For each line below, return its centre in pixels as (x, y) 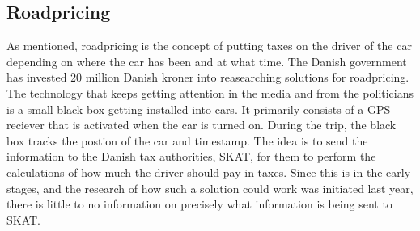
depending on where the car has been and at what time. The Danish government (207, 61)
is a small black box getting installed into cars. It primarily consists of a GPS (199, 109)
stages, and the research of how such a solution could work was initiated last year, (210, 188)
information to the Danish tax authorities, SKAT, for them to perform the (191, 156)
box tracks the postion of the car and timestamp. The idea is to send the (187, 140)
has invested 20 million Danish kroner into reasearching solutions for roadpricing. (208, 77)
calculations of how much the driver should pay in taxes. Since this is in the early (209, 172)
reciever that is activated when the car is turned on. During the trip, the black (202, 125)
